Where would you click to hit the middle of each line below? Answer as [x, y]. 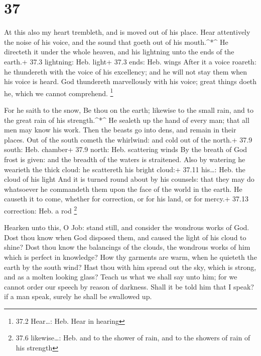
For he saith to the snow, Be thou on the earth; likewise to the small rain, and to [129, 110]
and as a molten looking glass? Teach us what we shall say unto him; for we [121, 277]
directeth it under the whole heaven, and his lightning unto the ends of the [119, 52]
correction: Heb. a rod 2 [41, 209]
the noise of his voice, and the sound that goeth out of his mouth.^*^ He [116, 42]
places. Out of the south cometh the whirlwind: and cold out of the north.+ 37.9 [128, 139]
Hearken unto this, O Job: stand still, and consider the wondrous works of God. [127, 227]
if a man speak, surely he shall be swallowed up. [78, 296]
